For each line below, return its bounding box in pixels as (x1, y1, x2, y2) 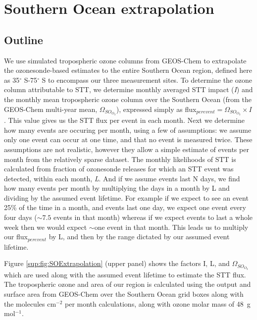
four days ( (4, 212, 37, 222)
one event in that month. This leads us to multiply (94, 221, 249, 232)
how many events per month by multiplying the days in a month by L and (4, 183, 230, 193)
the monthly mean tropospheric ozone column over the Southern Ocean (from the (4, 94, 252, 104)
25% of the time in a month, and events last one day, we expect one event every (4, 202, 246, 213)
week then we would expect (4, 221, 87, 232)
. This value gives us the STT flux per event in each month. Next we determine (4, 115, 245, 125)
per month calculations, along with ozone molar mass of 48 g (65, 298, 251, 309)
